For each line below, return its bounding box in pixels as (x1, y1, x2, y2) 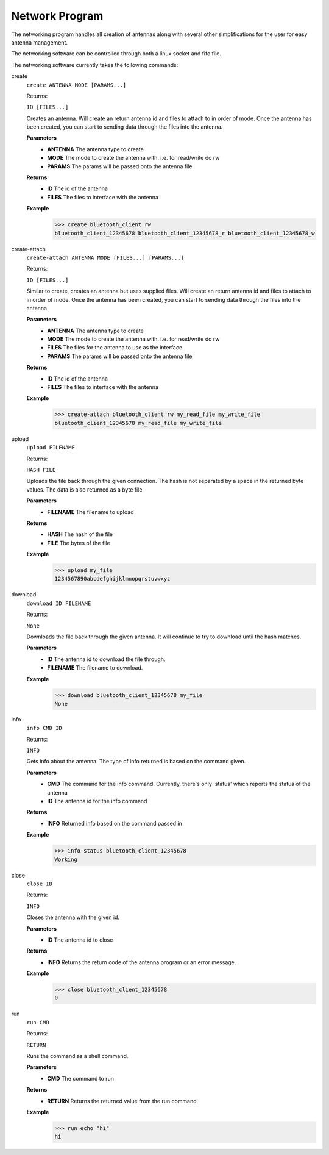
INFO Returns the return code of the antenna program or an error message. (47, 958, 236, 966)
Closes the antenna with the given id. (26, 914, 120, 921)
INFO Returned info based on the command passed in (47, 820, 183, 827)
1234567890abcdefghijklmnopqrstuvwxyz (54, 575, 171, 582)
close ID (26, 880, 53, 887)
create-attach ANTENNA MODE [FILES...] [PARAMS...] (26, 254, 185, 261)
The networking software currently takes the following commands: (11, 61, 179, 68)
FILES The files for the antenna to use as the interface (47, 344, 183, 351)
